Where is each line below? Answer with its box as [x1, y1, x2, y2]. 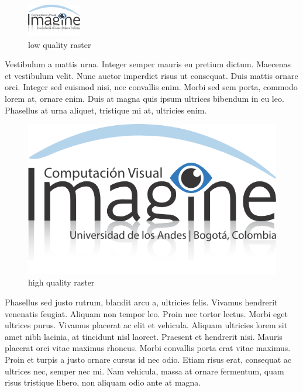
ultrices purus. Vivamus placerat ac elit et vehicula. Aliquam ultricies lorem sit [5, 319, 288, 331]
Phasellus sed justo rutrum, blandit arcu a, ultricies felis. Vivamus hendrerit [5, 296, 278, 308]
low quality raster [28, 38, 91, 50]
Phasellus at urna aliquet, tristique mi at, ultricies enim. [5, 104, 207, 116]
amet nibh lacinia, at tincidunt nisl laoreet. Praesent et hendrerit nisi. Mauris [5, 330, 283, 342]
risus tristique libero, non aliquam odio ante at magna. [5, 376, 201, 388]
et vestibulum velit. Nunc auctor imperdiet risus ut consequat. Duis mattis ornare [5, 69, 298, 81]
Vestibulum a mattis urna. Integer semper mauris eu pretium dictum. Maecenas [5, 58, 291, 70]
